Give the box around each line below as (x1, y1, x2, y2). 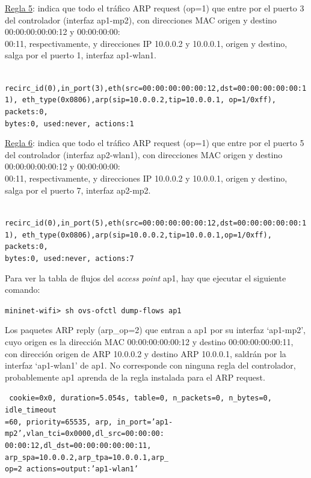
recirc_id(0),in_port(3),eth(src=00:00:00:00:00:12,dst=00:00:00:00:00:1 (5, 84, 307, 93)
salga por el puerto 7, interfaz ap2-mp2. (5, 183, 151, 196)
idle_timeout (5, 405, 57, 414)
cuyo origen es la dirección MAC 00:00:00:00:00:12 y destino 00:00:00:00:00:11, (5, 335, 294, 348)
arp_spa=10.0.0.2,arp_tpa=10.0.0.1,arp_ (5, 453, 169, 462)
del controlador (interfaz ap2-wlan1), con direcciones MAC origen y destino (5, 148, 283, 161)
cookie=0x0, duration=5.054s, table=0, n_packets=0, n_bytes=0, (9, 394, 272, 403)
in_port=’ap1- (117, 417, 173, 426)
